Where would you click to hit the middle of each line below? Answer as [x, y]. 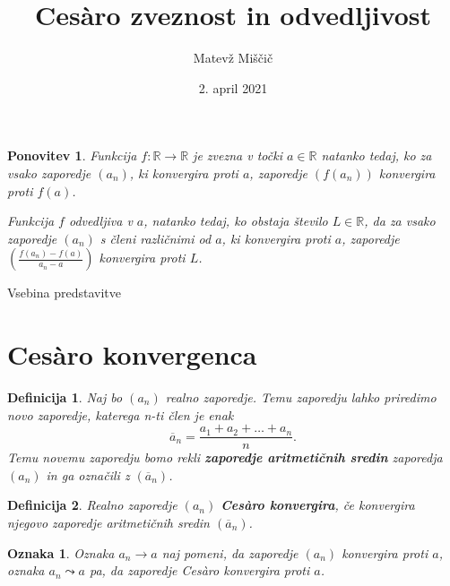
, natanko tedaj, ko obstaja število [236, 221]
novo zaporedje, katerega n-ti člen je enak [121, 414]
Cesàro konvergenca [132, 354]
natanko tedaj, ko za [376, 155]
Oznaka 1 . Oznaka [61, 552]
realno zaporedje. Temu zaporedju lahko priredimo [301, 397]
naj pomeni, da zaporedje [230, 552]
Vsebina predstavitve [64, 293]
